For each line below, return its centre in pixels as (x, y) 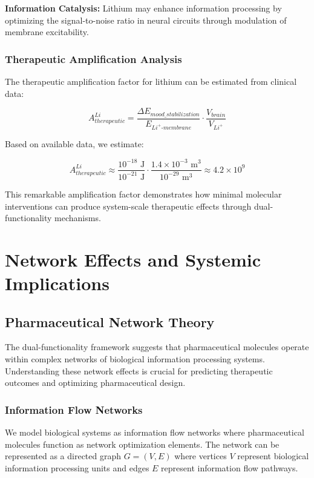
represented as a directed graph (63, 456)
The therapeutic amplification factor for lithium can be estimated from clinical (151, 81)
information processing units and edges (77, 467)
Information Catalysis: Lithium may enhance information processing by (143, 8)
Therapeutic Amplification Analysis (93, 58)
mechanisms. (78, 218)
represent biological (273, 456)
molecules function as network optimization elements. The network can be (142, 444)
